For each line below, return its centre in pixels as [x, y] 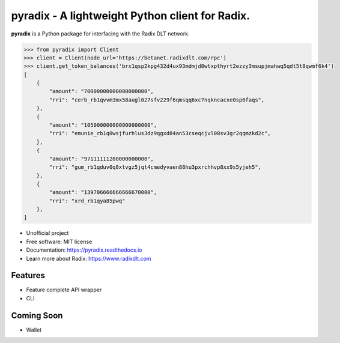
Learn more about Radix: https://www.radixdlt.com [89, 258]
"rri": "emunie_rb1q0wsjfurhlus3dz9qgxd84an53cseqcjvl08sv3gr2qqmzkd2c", [160, 133]
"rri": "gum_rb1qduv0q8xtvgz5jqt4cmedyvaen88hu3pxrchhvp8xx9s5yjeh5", [155, 167]
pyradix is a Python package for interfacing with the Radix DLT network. [100, 34]
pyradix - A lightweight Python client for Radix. [131, 16]
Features [28, 275]
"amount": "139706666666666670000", [103, 193]
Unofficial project [47, 233]
